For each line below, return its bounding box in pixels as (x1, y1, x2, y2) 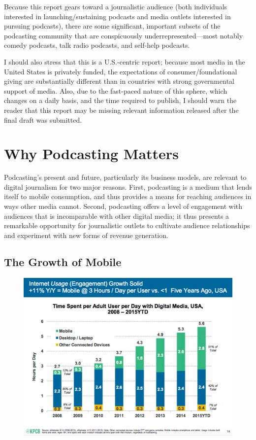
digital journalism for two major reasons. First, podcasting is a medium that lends (4, 181, 252, 192)
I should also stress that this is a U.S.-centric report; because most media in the (4, 56, 245, 67)
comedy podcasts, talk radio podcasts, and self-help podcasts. (4, 40, 190, 50)
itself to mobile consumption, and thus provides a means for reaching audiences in (4, 191, 252, 202)
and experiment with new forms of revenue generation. (4, 230, 168, 240)
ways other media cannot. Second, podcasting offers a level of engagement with (4, 201, 243, 211)
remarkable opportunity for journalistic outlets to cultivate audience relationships (4, 220, 250, 231)
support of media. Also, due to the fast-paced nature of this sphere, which (4, 85, 227, 96)
